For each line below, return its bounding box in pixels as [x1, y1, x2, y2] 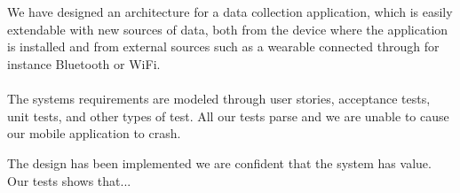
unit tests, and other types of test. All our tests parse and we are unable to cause [7, 106, 449, 125]
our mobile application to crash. [7, 124, 181, 143]
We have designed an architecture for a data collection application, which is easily [7, 3, 453, 21]
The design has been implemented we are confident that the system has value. [7, 153, 432, 172]
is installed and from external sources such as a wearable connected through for [7, 37, 440, 56]
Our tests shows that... [7, 171, 131, 189]
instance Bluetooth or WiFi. [7, 54, 161, 73]
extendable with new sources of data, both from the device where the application [7, 19, 448, 38]
